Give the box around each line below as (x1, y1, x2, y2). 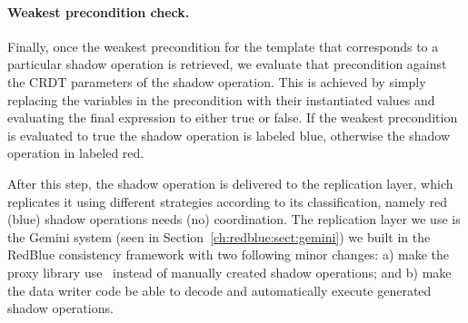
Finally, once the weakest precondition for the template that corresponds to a (7, 36, 439, 55)
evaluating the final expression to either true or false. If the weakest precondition (7, 108, 458, 127)
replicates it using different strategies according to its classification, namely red (7, 191, 448, 210)
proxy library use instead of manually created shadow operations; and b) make (7, 262, 452, 281)
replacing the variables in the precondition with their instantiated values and (7, 90, 435, 109)
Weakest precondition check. (7, 2, 190, 21)
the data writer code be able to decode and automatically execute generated (7, 280, 432, 299)
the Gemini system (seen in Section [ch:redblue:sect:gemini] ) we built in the (7, 227, 431, 246)
